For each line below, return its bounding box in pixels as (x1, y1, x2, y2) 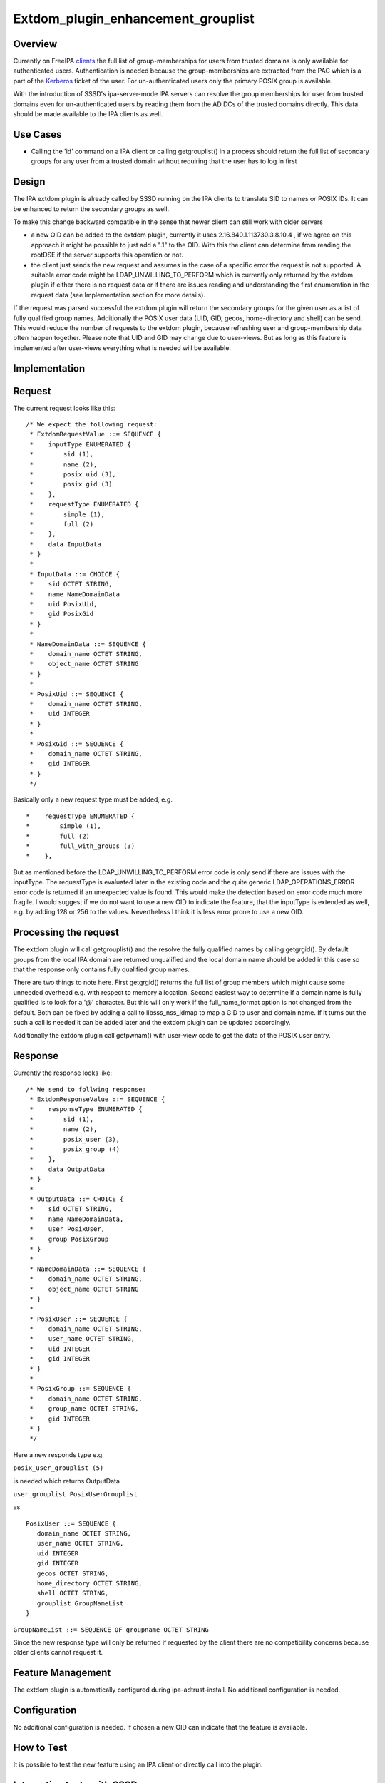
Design (13, 175, 46, 188)
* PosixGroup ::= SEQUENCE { (29, 1384, 132, 1393)
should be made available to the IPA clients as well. (13, 110, 163, 118)
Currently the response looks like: (13, 1068, 113, 1077)
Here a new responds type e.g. (13, 1450, 105, 1458)
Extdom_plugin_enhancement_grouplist (13, 11, 255, 26)
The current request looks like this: (13, 404, 115, 412)
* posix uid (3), (29, 470, 117, 478)
